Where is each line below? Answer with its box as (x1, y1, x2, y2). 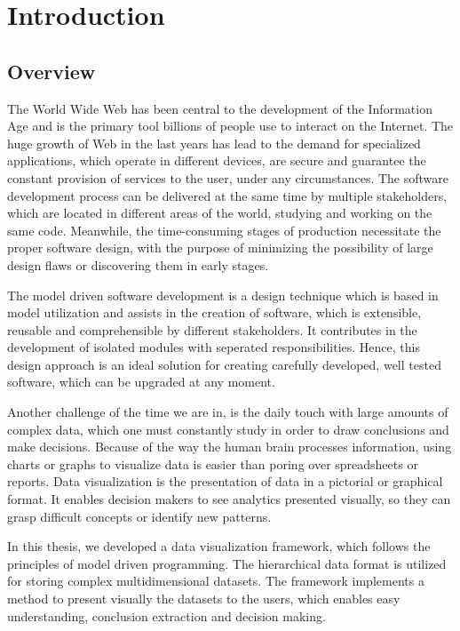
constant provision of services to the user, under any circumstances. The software (7, 168, 449, 187)
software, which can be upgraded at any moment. (7, 372, 275, 391)
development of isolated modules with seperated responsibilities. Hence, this (7, 338, 420, 356)
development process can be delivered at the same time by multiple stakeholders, (7, 186, 448, 204)
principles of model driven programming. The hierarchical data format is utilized (7, 554, 447, 572)
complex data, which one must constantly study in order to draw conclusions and (7, 419, 449, 438)
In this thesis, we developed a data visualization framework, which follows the (7, 537, 431, 555)
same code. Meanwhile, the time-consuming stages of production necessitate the (7, 220, 441, 239)
